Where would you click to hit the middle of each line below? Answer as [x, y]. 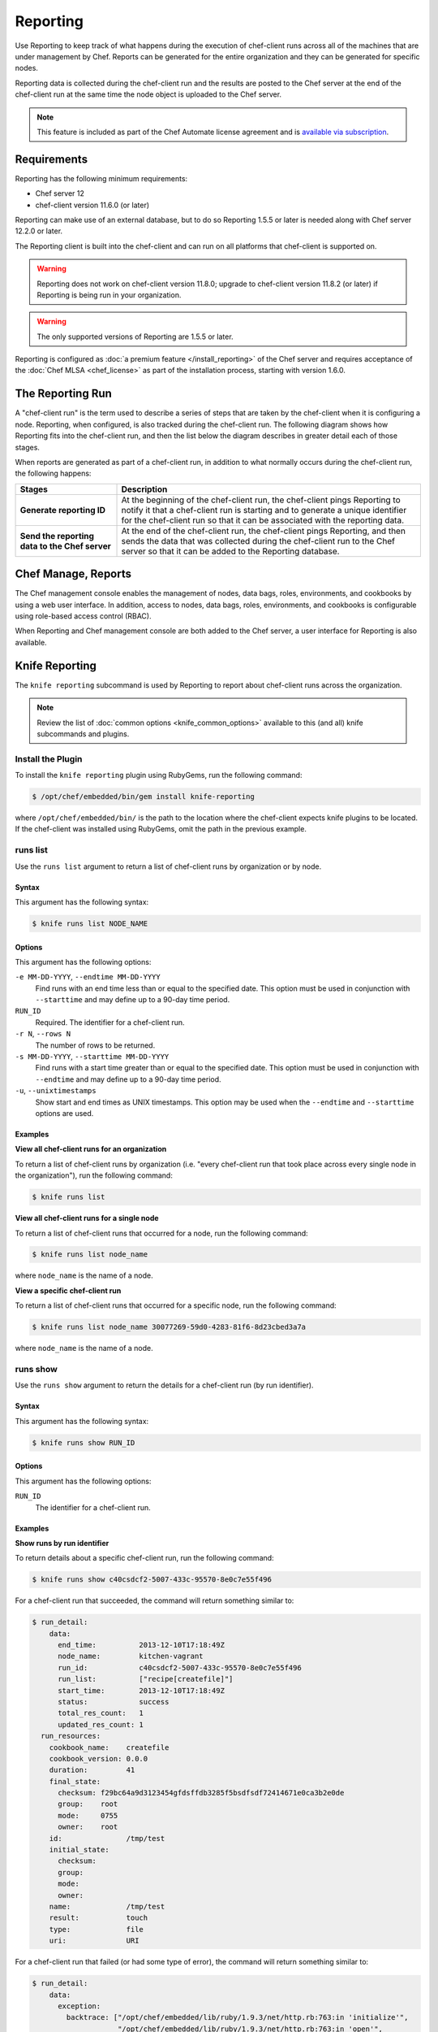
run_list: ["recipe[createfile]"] [146, 1679]
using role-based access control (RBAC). [83, 616]
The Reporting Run [64, 394]
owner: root [88, 1827]
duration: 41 [92, 1770]
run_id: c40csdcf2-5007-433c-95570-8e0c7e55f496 [180, 1667]
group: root [88, 1804]
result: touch [99, 1918]
